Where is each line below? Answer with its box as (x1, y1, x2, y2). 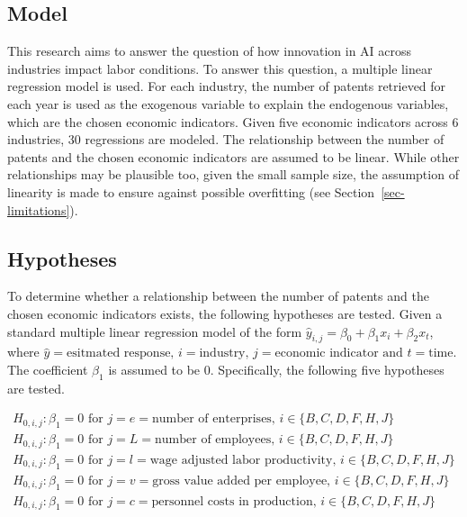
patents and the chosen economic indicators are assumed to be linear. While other (7, 147, 460, 166)
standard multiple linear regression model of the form (7, 322, 302, 340)
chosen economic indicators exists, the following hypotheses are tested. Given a (7, 304, 443, 322)
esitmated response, (67, 347, 175, 360)
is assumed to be (108, 359, 201, 378)
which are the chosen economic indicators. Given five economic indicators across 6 (7, 112, 459, 131)
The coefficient (7, 359, 88, 378)
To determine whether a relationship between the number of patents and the (7, 286, 429, 305)
